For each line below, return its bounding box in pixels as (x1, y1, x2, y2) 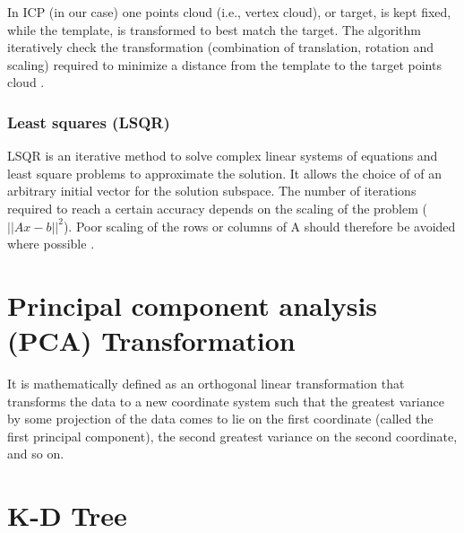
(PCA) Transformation (7, 322, 296, 359)
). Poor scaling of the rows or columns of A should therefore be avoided (63, 216, 456, 235)
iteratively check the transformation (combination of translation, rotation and (7, 38, 434, 57)
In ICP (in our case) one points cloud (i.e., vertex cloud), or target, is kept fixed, (7, 3, 451, 21)
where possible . (7, 234, 95, 253)
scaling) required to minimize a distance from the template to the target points (7, 55, 442, 74)
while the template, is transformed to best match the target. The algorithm (7, 20, 421, 39)
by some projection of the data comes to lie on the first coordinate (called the (7, 409, 434, 428)
